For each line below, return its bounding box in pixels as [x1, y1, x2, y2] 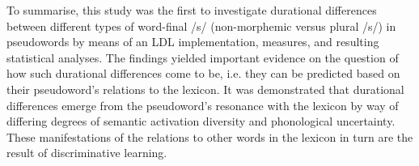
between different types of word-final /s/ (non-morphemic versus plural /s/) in [6, 17, 396, 34]
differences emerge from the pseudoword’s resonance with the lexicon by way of [6, 96, 399, 113]
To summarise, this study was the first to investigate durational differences [6, 2, 377, 18]
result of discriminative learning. [6, 144, 167, 161]
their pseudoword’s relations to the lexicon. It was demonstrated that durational [6, 80, 404, 97]
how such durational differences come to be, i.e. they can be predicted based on [6, 65, 400, 82]
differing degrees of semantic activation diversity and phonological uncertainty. [6, 113, 396, 130]
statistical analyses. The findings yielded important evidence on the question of [6, 49, 399, 66]
